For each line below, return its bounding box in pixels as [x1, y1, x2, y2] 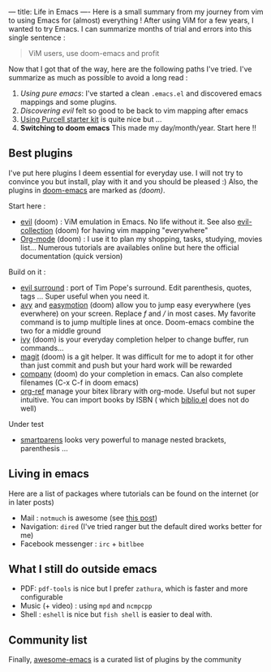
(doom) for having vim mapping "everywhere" [54, 225, 209, 235]
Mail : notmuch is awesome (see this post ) [19, 513, 158, 523]
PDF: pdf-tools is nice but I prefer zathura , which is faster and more [19, 584, 248, 593]
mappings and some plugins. [19, 97, 118, 106]
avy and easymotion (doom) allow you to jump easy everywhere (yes [19, 299, 252, 309]
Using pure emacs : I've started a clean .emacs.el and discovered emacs [19, 88, 262, 98]
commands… [19, 342, 64, 352]
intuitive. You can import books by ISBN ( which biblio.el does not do [19, 394, 250, 404]
